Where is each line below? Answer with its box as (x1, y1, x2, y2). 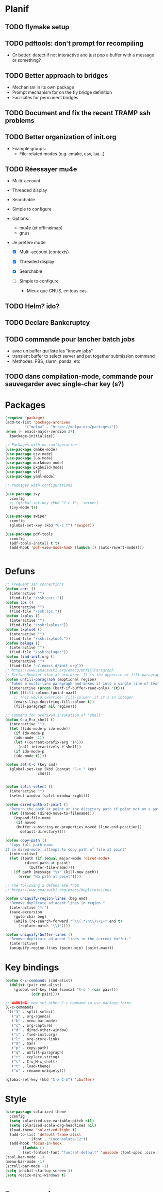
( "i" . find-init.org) (11, 1032, 57, 1037)
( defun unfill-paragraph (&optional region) (5, 677, 97, 682)
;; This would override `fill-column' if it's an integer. (14, 695, 136, 700)
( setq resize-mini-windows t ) (5, 1173, 66, 1177)
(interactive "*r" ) (9, 905, 49, 910)
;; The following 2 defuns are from (5, 883, 79, 888)
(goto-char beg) (14, 914, 47, 919)
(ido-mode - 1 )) (14, 736, 45, 740)
